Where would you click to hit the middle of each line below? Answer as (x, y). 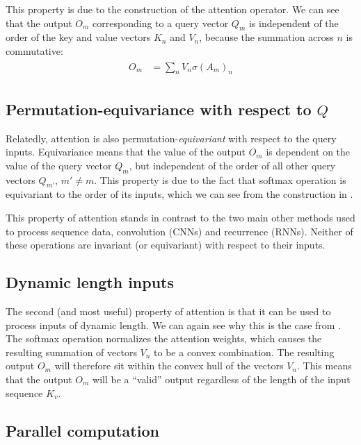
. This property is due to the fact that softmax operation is (220, 179)
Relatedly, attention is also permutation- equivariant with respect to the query (171, 138)
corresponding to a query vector (161, 23)
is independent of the (294, 23)
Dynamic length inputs (90, 282)
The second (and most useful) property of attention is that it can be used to (168, 311)
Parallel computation (82, 430)
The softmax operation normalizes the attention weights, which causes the (164, 338)
